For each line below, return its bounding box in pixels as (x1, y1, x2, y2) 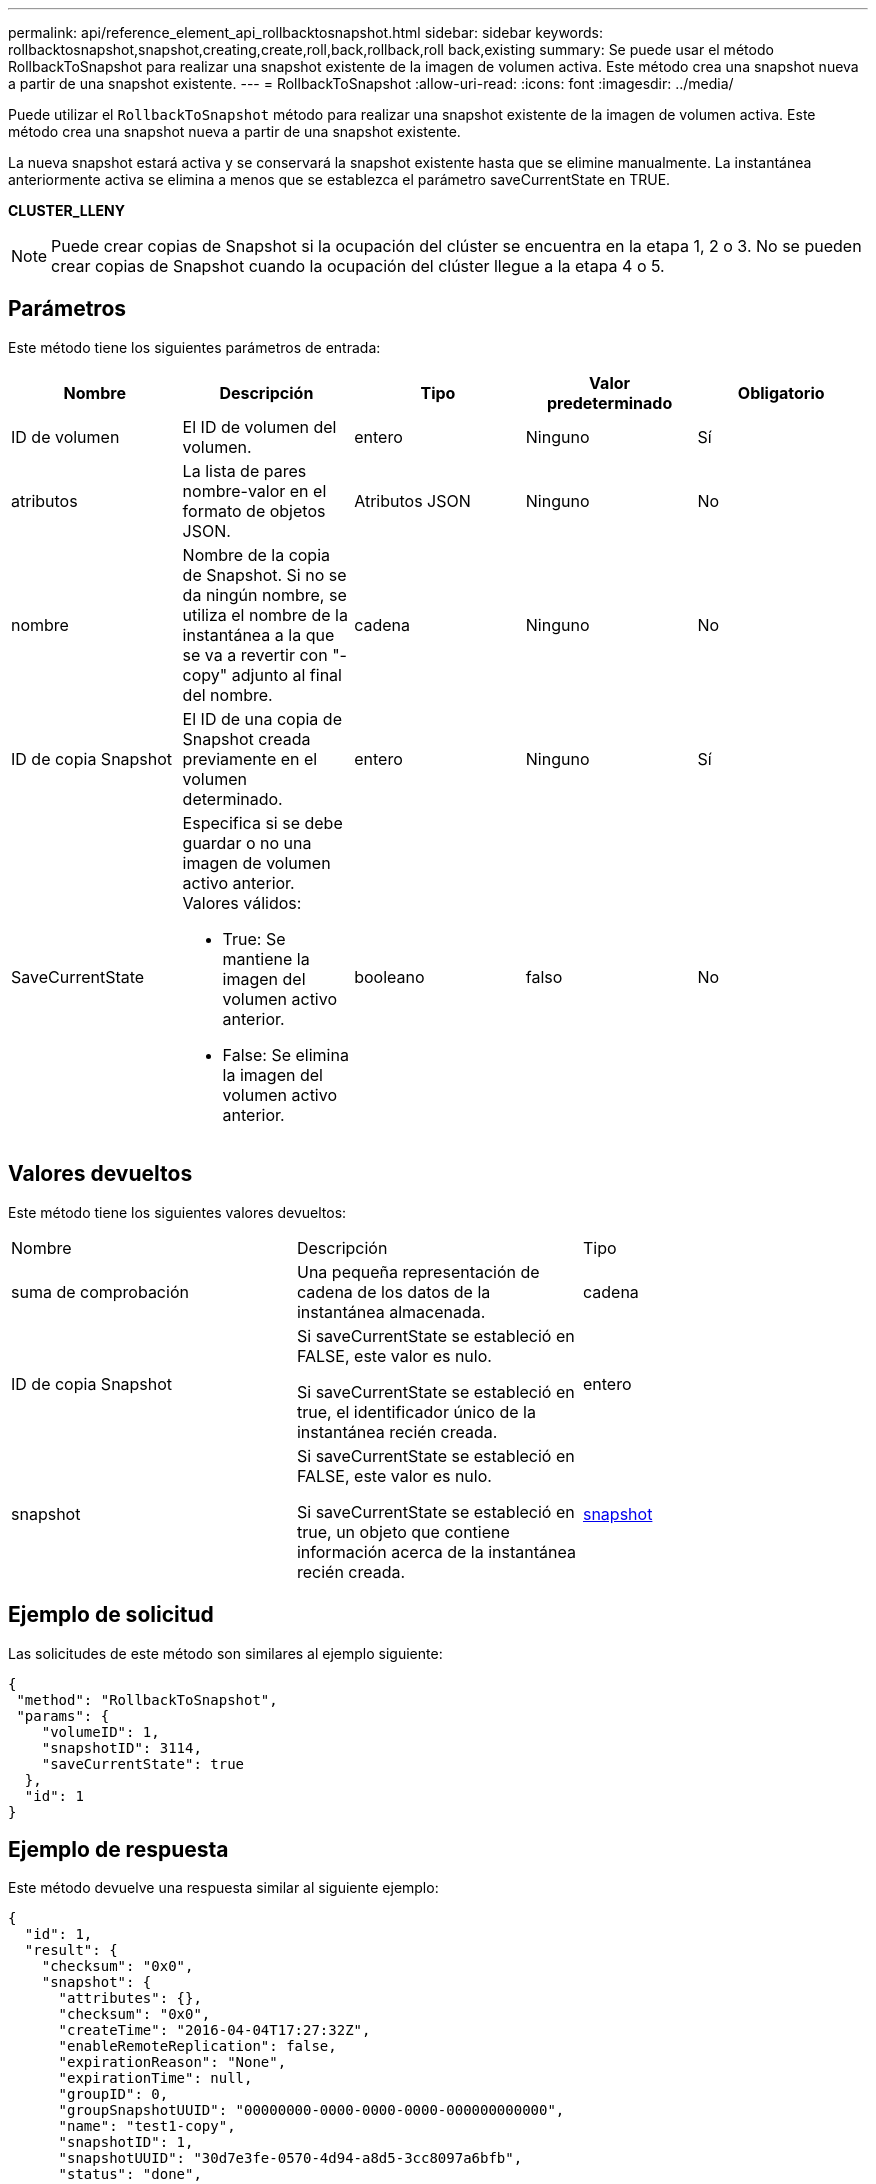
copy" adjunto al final (182, 664, 342, 685)
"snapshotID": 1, (58, 2134, 194, 2151)
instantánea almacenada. (296, 1301, 486, 1322)
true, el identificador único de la (296, 1401, 536, 1422)
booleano (354, 966, 425, 987)
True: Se (222, 928, 286, 949)
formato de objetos (182, 500, 326, 521)
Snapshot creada (182, 728, 311, 749)
